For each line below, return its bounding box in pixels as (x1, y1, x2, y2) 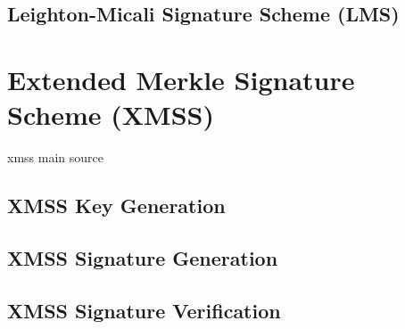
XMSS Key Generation (7, 192, 226, 219)
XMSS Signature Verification (7, 296, 281, 324)
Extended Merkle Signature (7, 61, 355, 97)
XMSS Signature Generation (7, 243, 278, 271)
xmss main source (7, 148, 103, 167)
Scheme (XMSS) (7, 96, 214, 133)
